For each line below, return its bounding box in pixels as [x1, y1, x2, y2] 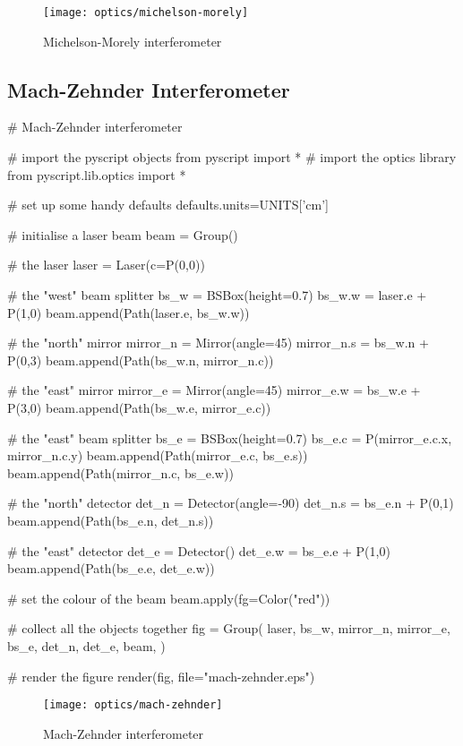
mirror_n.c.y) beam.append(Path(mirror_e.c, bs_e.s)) [7, 446, 308, 465]
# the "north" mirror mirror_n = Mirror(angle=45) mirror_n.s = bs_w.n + [7, 333, 429, 352]
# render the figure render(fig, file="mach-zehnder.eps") [7, 666, 315, 685]
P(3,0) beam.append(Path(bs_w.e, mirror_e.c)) [7, 398, 271, 416]
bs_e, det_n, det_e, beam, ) [7, 636, 166, 655]
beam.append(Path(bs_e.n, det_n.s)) [7, 510, 214, 529]
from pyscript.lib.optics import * [7, 165, 186, 184]
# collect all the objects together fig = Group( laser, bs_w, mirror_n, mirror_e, [7, 619, 450, 638]
